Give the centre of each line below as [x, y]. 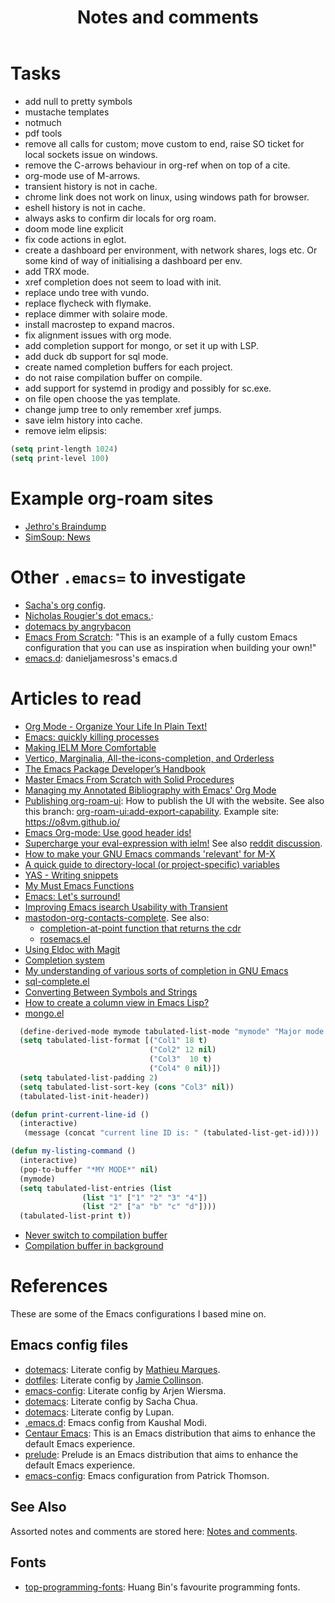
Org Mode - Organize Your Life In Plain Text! [116, 726]
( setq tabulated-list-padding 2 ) [89, 1077]
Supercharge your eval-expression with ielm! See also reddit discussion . [173, 843]
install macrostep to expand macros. [99, 324]
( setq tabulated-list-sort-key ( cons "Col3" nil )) [127, 1087]
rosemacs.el [65, 938]
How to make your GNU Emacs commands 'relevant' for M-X [150, 853]
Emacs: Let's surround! [72, 896]
